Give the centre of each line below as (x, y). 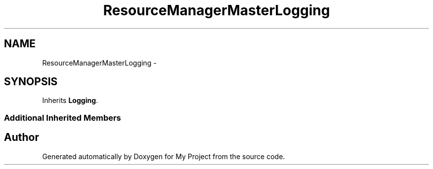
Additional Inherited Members (63, 118)
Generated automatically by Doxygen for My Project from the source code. (164, 156)
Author (22, 137)
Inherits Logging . (70, 101)
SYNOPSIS (31, 82)
